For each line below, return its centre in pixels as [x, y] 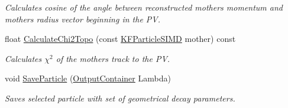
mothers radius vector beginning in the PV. [83, 19]
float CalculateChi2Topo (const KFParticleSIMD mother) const [120, 39]
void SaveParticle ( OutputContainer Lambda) [88, 78]
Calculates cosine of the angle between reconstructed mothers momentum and [144, 7]
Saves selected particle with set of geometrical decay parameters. [120, 98]
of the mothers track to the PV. [113, 58]
